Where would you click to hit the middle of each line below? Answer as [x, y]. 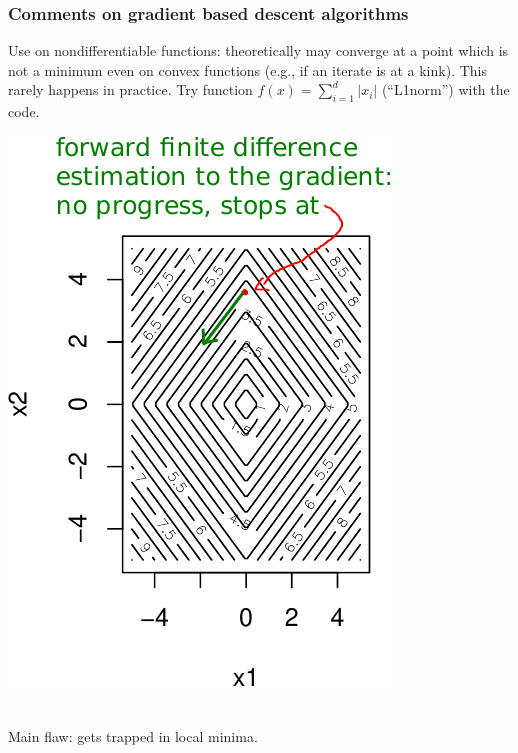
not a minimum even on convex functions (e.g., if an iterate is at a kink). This [247, 69]
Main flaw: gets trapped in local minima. [133, 735]
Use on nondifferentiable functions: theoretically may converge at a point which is [258, 50]
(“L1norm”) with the [445, 89]
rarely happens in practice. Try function [130, 89]
